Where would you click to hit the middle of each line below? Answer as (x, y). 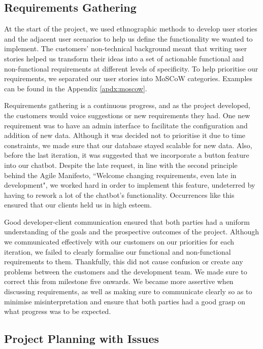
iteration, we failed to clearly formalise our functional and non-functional (118, 251)
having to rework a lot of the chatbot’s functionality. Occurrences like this (119, 195)
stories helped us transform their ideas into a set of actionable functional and (124, 58)
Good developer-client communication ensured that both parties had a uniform (127, 221)
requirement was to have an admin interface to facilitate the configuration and (126, 125)
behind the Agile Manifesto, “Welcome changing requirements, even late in (120, 175)
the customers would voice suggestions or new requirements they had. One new (127, 115)
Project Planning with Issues (82, 339)
